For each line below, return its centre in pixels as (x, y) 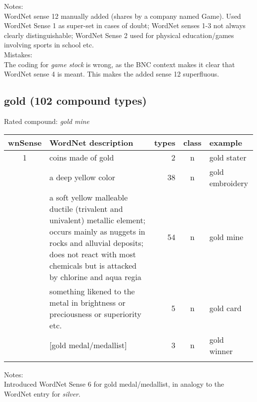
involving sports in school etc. (49, 45)
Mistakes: (18, 54)
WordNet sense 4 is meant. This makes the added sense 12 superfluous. (112, 74)
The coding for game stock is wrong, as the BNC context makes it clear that (120, 64)
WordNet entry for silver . (42, 393)
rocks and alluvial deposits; (97, 242)
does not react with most (93, 254)
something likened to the (92, 291)
